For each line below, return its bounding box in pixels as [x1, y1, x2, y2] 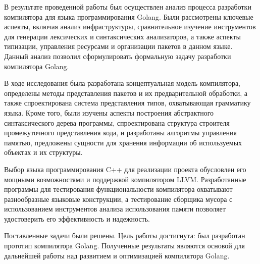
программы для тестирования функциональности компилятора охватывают [4, 184, 233, 194]
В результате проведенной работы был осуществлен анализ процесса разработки [4, 2, 251, 12]
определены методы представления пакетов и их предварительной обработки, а [4, 87, 247, 98]
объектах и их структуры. [4, 147, 83, 157]
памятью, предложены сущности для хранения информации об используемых [4, 137, 242, 147]
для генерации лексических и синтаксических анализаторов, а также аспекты [4, 31, 241, 41]
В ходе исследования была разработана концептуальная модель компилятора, [4, 78, 241, 88]
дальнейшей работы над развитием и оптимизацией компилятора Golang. [4, 250, 230, 260]
